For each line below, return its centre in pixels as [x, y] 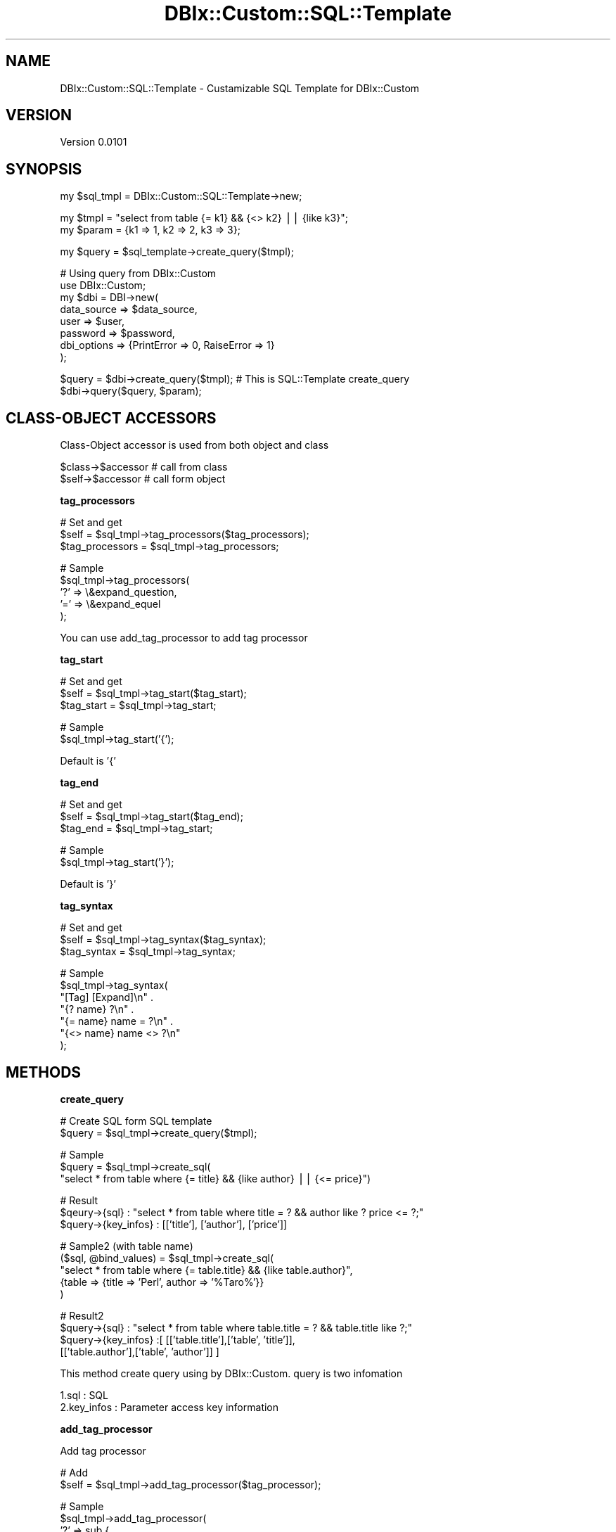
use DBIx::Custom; [103, 286]
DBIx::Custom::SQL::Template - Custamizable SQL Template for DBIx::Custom [240, 88]
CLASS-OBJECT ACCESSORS [111, 418]
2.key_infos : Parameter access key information [169, 1407]
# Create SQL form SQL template [136, 1121]
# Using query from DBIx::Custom [138, 274]
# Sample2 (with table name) [127, 1246]
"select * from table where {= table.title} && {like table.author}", [206, 1270]
